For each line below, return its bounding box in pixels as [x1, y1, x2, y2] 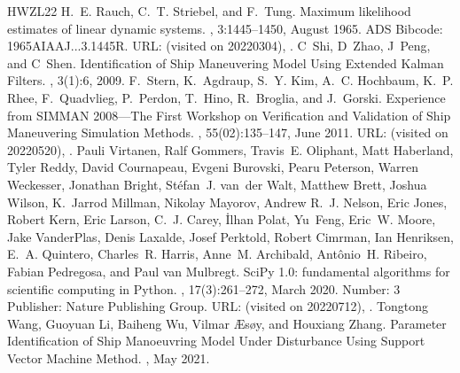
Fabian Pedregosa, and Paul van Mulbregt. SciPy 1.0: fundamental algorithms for [7, 261, 450, 280]
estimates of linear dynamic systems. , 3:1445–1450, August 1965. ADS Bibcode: [7, 19, 443, 37]
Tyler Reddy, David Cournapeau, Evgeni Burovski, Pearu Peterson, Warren [7, 158, 419, 176]
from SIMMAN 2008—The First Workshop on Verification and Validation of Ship [7, 105, 451, 124]
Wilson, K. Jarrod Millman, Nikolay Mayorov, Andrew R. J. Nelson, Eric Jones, [7, 192, 448, 211]
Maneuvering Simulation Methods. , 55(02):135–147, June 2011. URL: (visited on [7, 123, 448, 142]
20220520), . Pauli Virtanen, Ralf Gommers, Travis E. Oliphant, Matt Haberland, [7, 140, 454, 159]
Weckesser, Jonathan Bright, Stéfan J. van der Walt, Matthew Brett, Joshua [7, 175, 427, 193]
